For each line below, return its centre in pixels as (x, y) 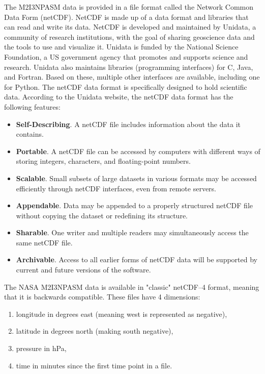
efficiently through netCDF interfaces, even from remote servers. (116, 188)
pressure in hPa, (41, 348)
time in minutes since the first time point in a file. (94, 365)
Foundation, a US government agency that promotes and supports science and (126, 56)
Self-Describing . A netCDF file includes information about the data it (128, 124)
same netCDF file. (44, 242)
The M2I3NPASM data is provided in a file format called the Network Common (129, 7)
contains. (30, 134)
